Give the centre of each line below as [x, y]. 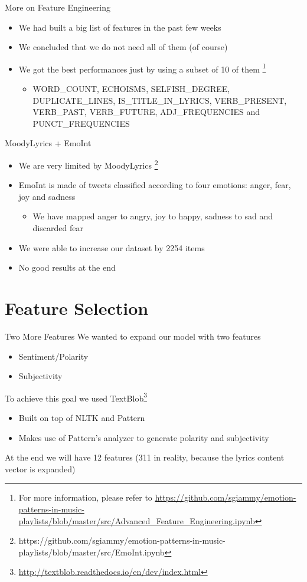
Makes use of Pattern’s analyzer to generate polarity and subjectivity [144, 437]
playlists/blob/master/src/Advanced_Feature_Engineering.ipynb [137, 520]
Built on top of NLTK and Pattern [82, 417]
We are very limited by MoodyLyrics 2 [88, 164]
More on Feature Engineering [58, 7]
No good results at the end [67, 267]
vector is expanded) [40, 468]
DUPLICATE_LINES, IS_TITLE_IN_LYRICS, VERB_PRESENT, [160, 100]
